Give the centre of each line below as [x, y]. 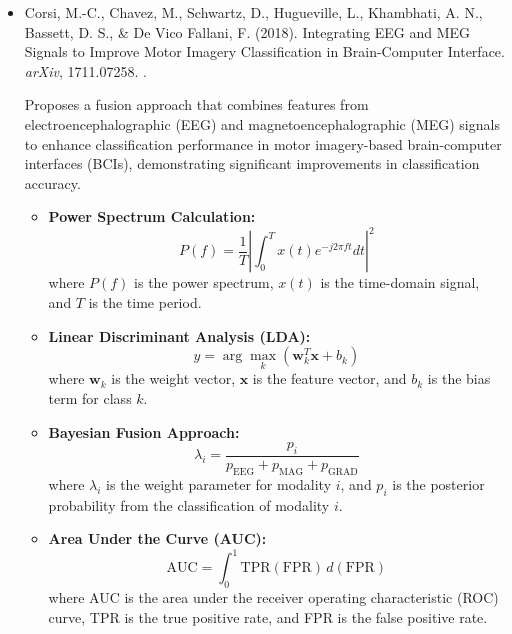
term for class [90, 398]
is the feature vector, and [329, 378]
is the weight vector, [173, 378]
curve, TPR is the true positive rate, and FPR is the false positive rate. [268, 616]
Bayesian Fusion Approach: [144, 431]
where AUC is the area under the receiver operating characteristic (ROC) [273, 597]
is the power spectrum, [204, 282]
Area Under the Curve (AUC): [157, 538]
